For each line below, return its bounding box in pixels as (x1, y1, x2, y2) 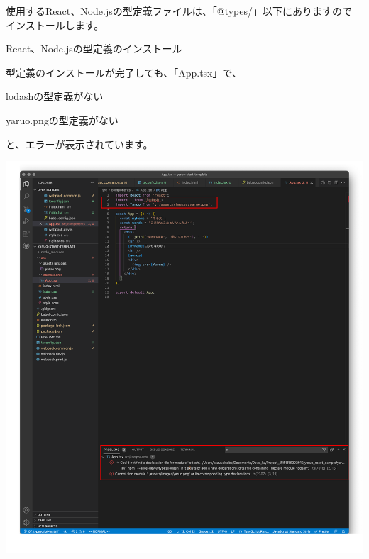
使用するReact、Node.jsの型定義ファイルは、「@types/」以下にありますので (6, 4, 353, 18)
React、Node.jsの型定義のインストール (6, 41, 182, 56)
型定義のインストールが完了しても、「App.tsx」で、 (6, 65, 242, 79)
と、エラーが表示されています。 (6, 136, 153, 151)
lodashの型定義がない (6, 89, 104, 104)
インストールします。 (6, 17, 104, 32)
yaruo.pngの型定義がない (6, 112, 119, 127)
